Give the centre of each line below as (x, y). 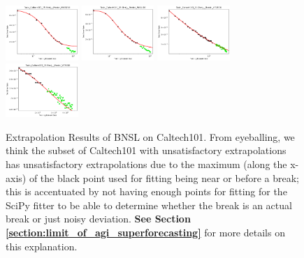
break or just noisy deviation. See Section (98, 219)
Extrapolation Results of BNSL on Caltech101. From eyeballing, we (150, 136)
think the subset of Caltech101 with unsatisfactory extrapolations (146, 150)
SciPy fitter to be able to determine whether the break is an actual (149, 205)
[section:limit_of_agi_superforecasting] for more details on (145, 233)
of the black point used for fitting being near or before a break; (164, 177)
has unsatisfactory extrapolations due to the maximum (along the (146, 164)
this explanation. (42, 246)
